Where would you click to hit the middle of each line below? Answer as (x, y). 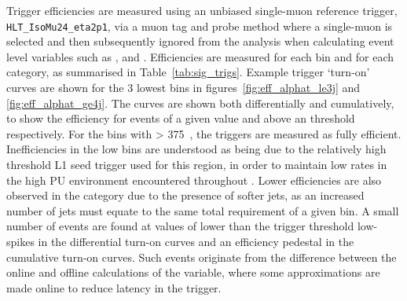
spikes (20, 241)
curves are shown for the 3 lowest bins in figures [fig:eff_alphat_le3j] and (183, 88)
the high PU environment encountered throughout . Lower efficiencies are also (194, 180)
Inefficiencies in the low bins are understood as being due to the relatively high (196, 149)
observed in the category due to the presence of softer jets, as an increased (185, 195)
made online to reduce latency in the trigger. (114, 287)
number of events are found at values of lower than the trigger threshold (180, 226)
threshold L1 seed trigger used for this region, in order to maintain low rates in (197, 164)
